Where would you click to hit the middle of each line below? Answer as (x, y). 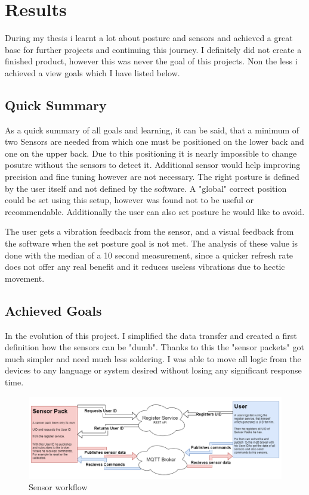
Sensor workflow (58, 487)
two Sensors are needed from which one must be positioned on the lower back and (154, 141)
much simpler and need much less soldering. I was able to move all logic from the (153, 358)
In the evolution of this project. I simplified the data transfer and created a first (151, 335)
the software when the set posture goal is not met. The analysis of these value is (152, 243)
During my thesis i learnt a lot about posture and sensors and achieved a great (149, 38)
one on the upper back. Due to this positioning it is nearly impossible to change (151, 153)
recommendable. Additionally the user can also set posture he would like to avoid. (155, 211)
